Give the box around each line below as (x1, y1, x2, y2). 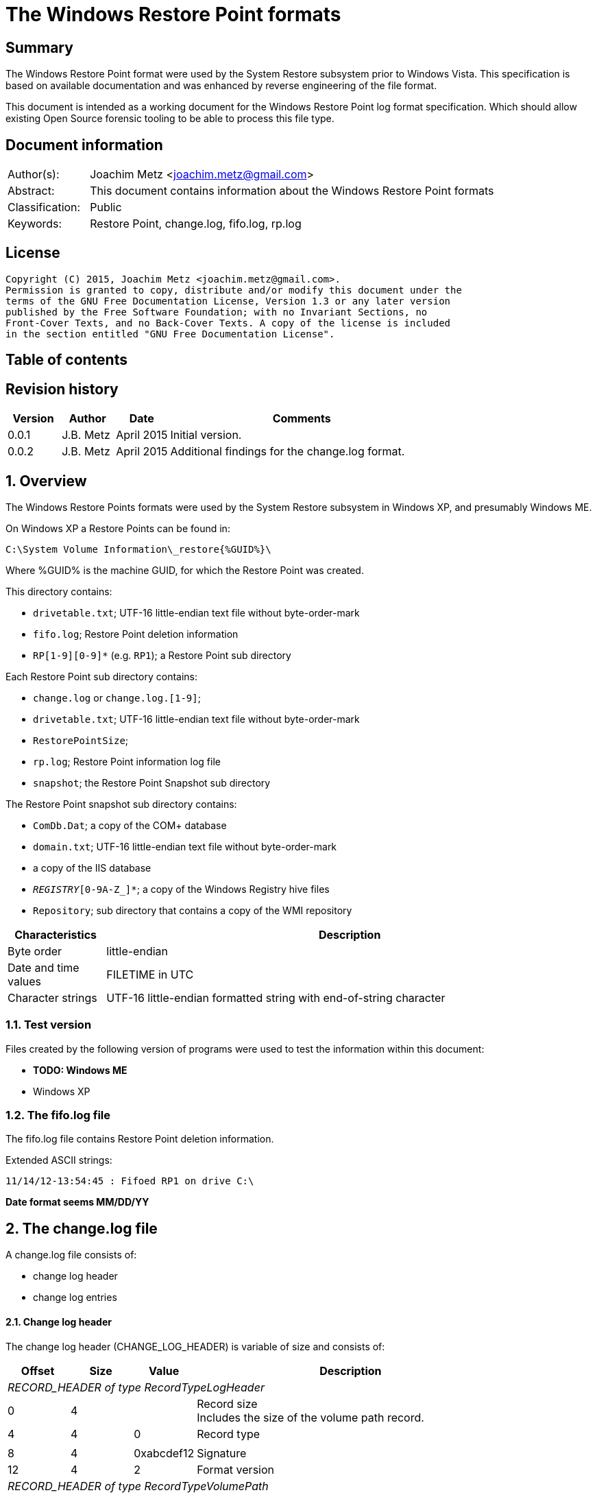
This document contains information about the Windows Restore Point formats (90, 184, 494, 198)
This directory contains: (5, 585, 112, 597)
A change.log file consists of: (5, 1249, 137, 1261)
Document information (5, 136, 163, 154)
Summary (5, 38, 73, 56)
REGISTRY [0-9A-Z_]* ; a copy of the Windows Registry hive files (33, 883, 330, 895)
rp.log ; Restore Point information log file (33, 755, 221, 767)
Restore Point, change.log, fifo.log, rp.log (90, 217, 302, 231)
